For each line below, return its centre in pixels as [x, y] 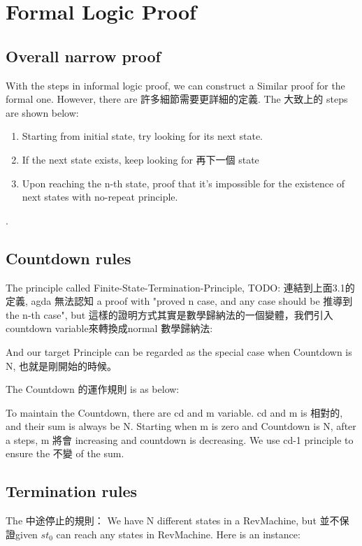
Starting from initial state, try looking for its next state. [142, 136]
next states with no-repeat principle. [100, 197]
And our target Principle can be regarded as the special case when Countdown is [179, 351]
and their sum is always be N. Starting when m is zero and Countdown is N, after [181, 426]
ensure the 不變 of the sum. [65, 453]
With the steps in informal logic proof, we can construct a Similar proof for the [175, 85]
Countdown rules [68, 258]
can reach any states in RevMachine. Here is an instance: [178, 534]
